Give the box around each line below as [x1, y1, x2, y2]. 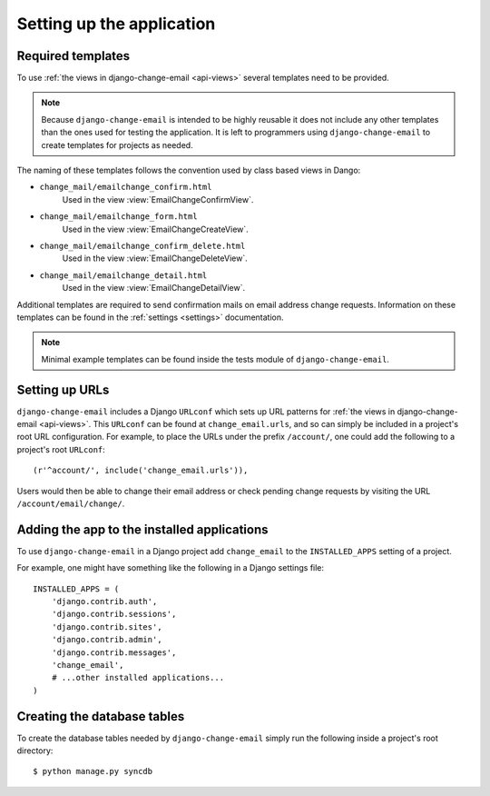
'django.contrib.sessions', [51, 609, 177, 620]
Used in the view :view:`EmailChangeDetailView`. [62, 283, 246, 294]
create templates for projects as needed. [41, 139, 194, 150]
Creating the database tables [16, 709, 185, 724]
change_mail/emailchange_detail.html [39, 270, 208, 281]
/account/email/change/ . [16, 498, 125, 509]
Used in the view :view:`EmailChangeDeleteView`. [62, 253, 249, 264]
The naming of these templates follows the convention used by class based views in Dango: [16, 164, 361, 176]
